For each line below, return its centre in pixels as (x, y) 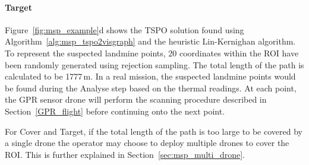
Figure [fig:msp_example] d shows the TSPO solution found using (124, 29)
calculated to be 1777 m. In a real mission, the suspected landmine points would (150, 76)
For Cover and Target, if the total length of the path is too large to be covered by (154, 131)
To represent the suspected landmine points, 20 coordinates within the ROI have (152, 53)
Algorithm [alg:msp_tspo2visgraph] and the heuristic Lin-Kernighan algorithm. (150, 41)
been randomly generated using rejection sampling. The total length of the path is (154, 64)
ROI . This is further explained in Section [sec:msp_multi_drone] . (125, 154)
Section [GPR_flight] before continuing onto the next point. (115, 111)
